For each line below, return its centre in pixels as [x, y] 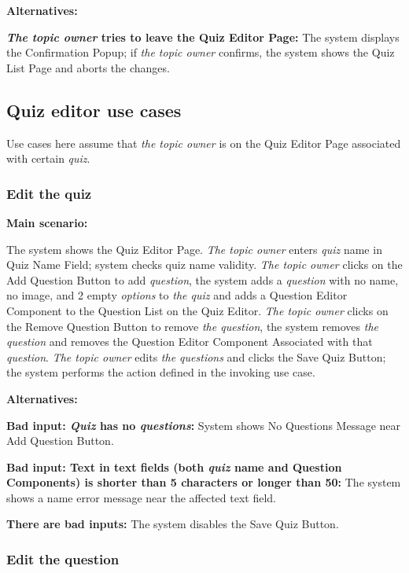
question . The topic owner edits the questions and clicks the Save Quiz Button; [196, 356]
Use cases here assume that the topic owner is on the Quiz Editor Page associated [204, 143]
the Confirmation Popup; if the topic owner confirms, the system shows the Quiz [201, 52]
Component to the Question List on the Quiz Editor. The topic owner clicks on [197, 310]
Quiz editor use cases [94, 110]
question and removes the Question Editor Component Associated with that [190, 342]
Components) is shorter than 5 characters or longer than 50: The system [204, 482]
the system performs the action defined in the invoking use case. [161, 372]
